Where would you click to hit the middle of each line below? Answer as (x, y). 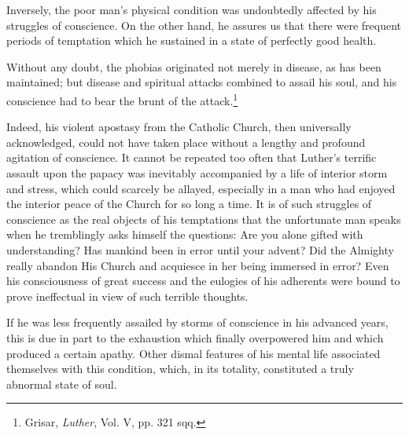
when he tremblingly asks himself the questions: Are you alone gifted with (185, 234)
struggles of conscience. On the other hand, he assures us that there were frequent (204, 25)
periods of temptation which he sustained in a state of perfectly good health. (192, 40)
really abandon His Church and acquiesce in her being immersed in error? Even (198, 265)
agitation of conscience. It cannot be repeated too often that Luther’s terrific (192, 157)
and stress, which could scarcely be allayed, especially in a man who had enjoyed (201, 188)
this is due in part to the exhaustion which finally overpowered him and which (195, 337)
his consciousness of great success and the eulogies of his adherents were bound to (203, 281)
